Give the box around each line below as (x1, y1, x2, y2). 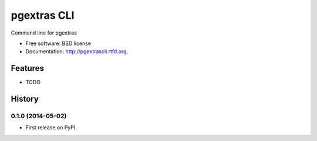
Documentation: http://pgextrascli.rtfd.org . (25, 48, 129, 55)
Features (11, 63, 44, 73)
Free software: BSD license (25, 40, 91, 47)
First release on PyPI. (25, 124, 77, 131)
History (11, 94, 39, 104)
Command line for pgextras (11, 29, 77, 36)
